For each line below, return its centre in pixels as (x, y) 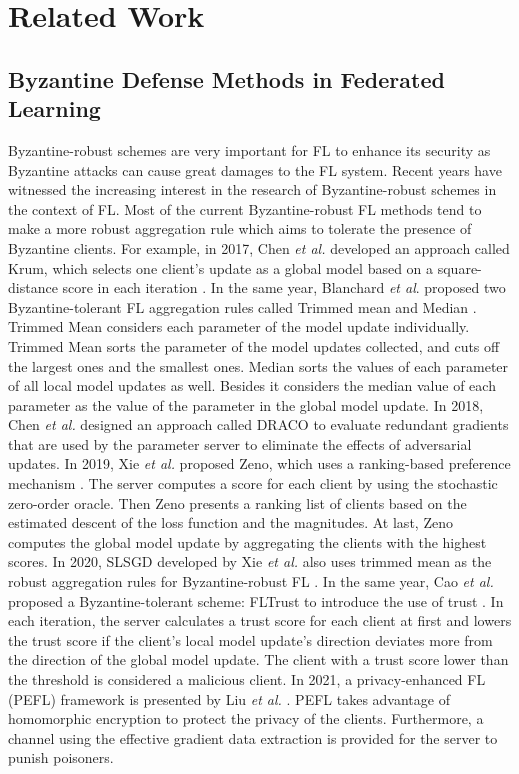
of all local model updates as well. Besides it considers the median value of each (252, 385)
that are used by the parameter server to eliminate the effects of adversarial (240, 443)
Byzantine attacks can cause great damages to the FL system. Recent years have (255, 169)
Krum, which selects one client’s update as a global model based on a (221, 267)
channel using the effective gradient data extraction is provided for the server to (253, 737)
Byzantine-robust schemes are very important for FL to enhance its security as (249, 149)
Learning (54, 108)
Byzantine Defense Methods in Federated (226, 78)
